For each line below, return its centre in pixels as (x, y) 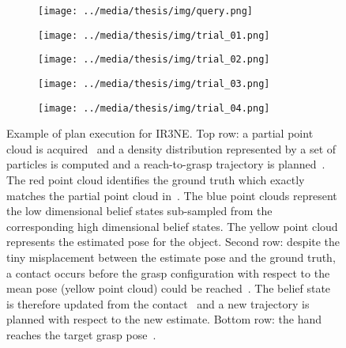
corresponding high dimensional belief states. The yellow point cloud (172, 226)
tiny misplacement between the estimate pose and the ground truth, (171, 257)
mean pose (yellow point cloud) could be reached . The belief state (169, 288)
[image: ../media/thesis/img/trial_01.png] (154, 35)
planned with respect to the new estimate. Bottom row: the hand (164, 319)
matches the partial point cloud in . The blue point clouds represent (172, 195)
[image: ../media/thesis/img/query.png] (146, 11)
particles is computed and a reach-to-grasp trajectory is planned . (166, 164)
